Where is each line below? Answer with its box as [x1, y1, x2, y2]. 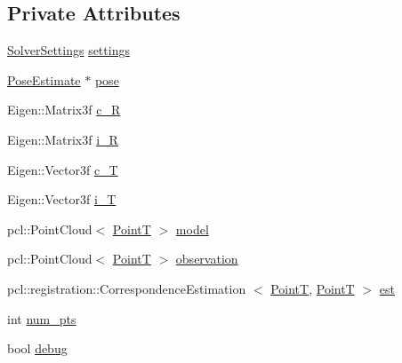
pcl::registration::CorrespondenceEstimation [7, 279, 246, 297]
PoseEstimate [7, 70, 81, 89]
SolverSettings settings [7, 41, 130, 59]
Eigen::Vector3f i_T [7, 190, 117, 209]
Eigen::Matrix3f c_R [7, 100, 121, 119]
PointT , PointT [270, 279, 355, 297]
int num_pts [7, 309, 76, 327]
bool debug [7, 339, 68, 358]
